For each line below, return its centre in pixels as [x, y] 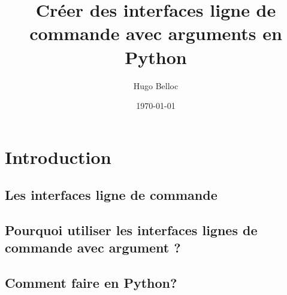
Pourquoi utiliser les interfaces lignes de [131, 230]
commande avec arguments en [156, 33]
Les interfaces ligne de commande [111, 195]
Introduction [58, 156]
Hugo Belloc [156, 85]
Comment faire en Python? [91, 283]
